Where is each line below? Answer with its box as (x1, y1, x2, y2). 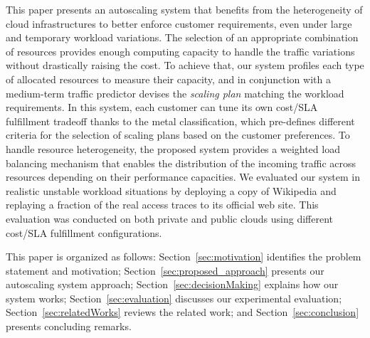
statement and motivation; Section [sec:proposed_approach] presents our (6, 263, 324, 278)
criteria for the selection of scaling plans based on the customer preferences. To (6, 127, 350, 142)
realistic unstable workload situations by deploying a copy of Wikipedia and (6, 183, 337, 198)
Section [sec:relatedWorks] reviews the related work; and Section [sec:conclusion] (6, 305, 359, 319)
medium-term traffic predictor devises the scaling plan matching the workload (6, 85, 344, 100)
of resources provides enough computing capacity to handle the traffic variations (6, 43, 355, 58)
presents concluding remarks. (6, 319, 132, 334)
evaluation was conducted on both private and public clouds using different (6, 211, 334, 226)
